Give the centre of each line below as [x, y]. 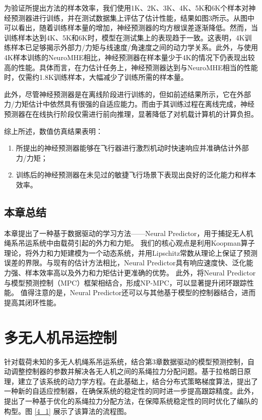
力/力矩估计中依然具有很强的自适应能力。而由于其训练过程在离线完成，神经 [129, 104]
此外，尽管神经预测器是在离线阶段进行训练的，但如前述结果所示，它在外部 [127, 94]
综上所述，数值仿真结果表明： [53, 131]
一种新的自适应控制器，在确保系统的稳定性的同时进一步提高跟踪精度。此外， [131, 391]
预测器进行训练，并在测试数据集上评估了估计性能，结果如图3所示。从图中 [133, 17]
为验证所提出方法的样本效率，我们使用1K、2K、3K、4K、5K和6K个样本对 [126, 8]
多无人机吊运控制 [61, 337]
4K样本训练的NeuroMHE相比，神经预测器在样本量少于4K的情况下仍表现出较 [129, 57]
